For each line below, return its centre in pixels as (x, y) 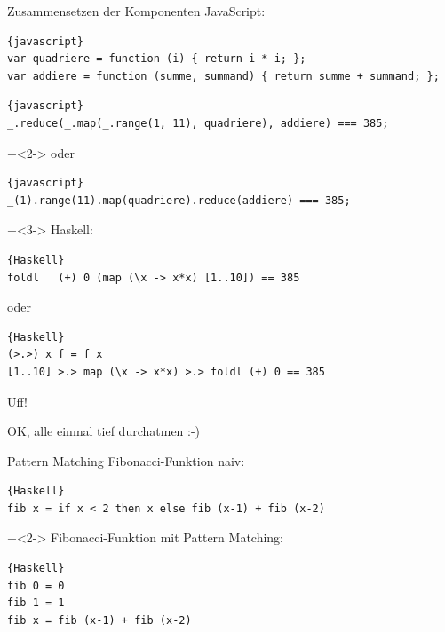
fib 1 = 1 (36, 603)
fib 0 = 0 (36, 585)
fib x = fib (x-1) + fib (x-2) (99, 620)
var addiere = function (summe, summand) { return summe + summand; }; (223, 76)
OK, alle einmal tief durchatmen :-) (104, 431)
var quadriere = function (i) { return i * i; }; (157, 59)
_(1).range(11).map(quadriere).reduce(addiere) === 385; (179, 200)
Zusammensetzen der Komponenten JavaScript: (136, 11)
